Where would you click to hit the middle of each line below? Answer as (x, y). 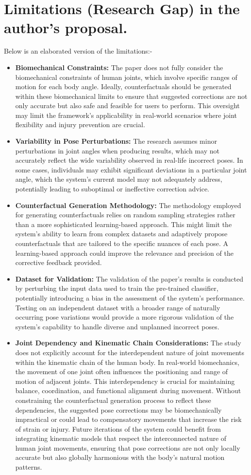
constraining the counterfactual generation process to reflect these (113, 400)
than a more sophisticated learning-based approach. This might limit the (124, 224)
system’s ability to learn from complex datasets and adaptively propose (121, 234)
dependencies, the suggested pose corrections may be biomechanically (118, 409)
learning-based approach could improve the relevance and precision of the (124, 253)
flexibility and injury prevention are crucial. (80, 124)
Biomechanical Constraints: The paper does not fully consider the (119, 67)
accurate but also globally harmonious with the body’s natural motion (120, 457)
